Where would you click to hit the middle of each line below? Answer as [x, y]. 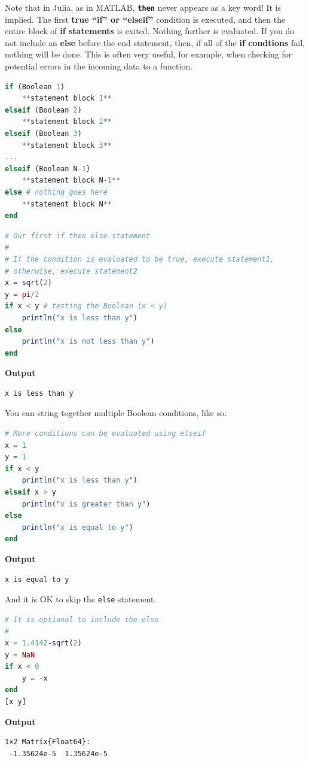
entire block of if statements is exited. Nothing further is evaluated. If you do [150, 31]
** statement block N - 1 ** [71, 181]
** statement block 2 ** [67, 122]
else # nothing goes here [56, 192]
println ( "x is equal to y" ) [77, 527]
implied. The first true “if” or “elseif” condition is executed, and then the [145, 19]
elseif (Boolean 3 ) [43, 134]
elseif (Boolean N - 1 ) [48, 169]
